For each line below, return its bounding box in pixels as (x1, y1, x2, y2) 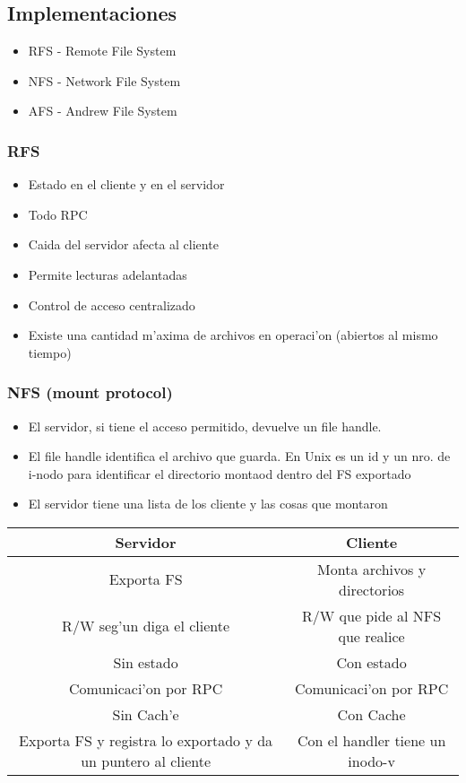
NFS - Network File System (28, 71, 181, 90)
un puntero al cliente (81, 750, 211, 771)
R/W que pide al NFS (302, 605, 442, 626)
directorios (339, 579, 405, 600)
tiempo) (28, 343, 72, 361)
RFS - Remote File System (28, 41, 177, 60)
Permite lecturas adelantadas (28, 265, 187, 283)
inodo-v (348, 750, 395, 771)
